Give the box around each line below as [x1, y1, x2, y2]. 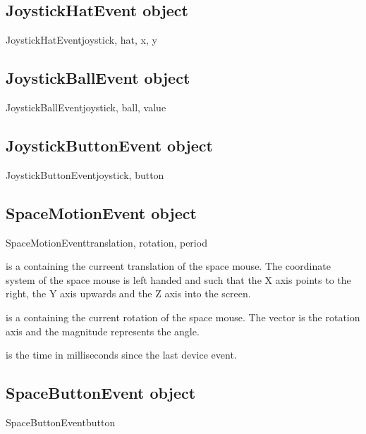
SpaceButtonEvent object [6, 382, 196, 404]
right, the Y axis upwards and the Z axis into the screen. [6, 286, 251, 301]
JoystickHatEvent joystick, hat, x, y [6, 32, 157, 47]
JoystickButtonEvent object [6, 134, 213, 156]
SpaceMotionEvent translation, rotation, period [6, 235, 207, 249]
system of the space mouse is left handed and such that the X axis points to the [6, 272, 351, 287]
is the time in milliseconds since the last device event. [6, 347, 237, 362]
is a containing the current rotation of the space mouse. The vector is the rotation [6, 309, 360, 324]
